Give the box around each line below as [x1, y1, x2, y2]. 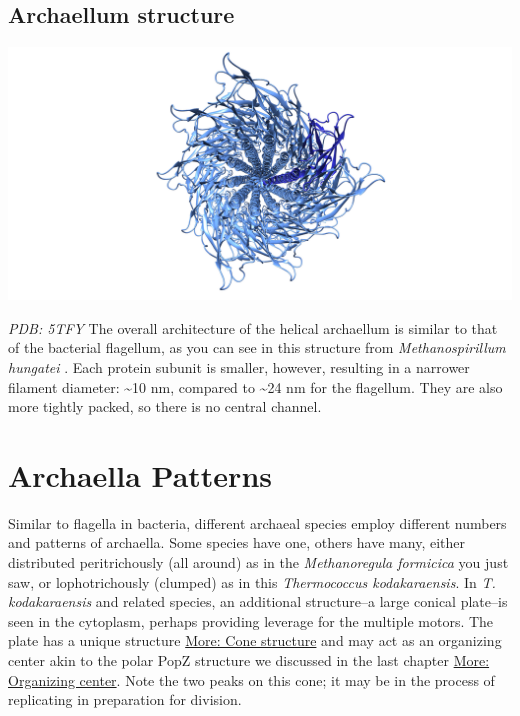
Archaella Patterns [8, 454, 272, 495]
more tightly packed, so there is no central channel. [8, 396, 322, 417]
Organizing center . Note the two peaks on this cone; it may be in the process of [8, 669, 495, 690]
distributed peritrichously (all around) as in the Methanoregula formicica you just [8, 552, 509, 573]
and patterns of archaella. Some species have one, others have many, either [8, 532, 465, 553]
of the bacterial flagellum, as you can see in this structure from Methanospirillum [8, 337, 506, 358]
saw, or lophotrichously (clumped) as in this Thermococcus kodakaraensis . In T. [8, 571, 496, 592]
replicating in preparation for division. [8, 689, 242, 710]
